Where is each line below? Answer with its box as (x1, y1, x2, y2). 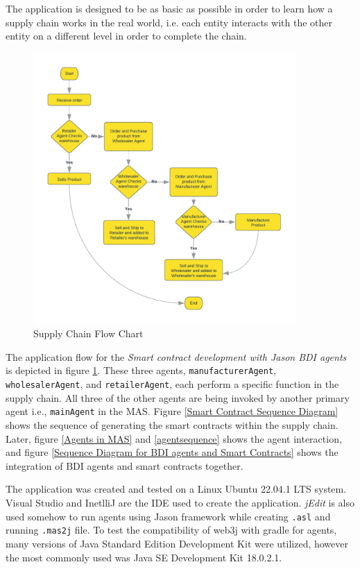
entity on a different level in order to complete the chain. (6, 28, 247, 43)
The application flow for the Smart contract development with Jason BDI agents (6, 349, 347, 364)
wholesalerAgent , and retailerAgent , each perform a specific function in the (6, 377, 339, 391)
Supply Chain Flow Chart (33, 326, 144, 341)
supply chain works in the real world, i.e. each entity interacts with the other (6, 15, 332, 29)
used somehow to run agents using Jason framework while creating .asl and (6, 509, 331, 523)
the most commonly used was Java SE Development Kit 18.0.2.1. (6, 550, 282, 564)
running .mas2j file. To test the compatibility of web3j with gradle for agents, (6, 523, 337, 537)
